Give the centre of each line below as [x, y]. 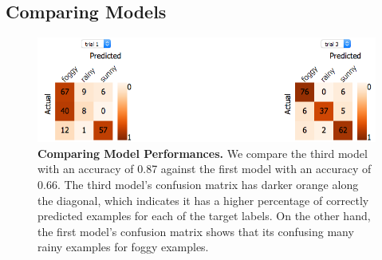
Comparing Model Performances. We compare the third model [203, 153]
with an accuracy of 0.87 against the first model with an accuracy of [205, 169]
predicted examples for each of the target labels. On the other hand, [204, 216]
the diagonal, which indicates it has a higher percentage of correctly [203, 200]
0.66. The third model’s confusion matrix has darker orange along [198, 185]
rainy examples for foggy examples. [123, 247]
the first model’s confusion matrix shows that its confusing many [196, 231]
